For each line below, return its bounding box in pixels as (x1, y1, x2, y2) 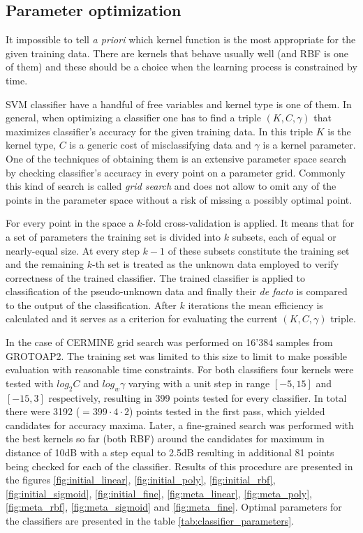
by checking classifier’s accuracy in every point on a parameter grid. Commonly (6, 165, 346, 179)
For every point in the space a (6, 216, 134, 230)
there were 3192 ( (6, 404, 80, 419)
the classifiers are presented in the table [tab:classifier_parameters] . (6, 513, 294, 527)
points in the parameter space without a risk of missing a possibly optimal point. (6, 192, 353, 207)
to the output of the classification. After (6, 297, 177, 312)
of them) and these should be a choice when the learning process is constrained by (6, 59, 357, 74)
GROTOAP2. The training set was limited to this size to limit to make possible (6, 348, 347, 363)
